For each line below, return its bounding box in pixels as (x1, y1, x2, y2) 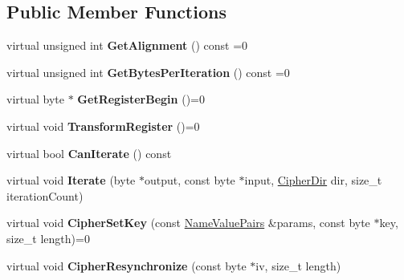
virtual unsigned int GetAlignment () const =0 (6, 37, 248, 54)
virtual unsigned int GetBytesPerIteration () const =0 (6, 63, 290, 80)
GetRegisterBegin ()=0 (77, 91, 205, 108)
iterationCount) (6, 187, 84, 204)
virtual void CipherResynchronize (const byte (6, 257, 247, 274)
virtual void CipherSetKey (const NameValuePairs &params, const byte (6, 214, 370, 231)
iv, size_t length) (255, 257, 341, 274)
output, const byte (144, 172, 235, 189)
